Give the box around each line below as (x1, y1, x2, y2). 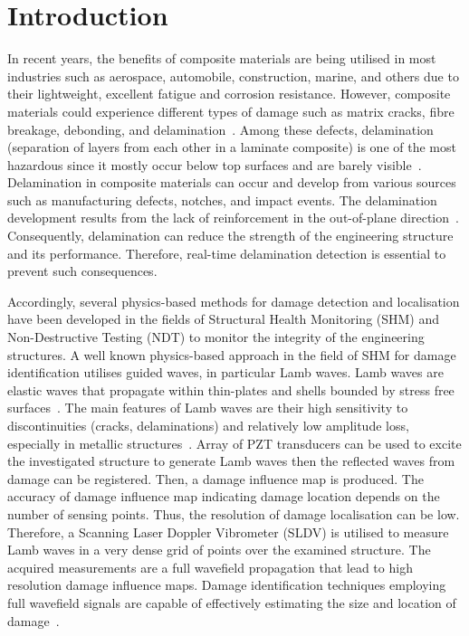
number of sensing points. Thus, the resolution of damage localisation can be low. (7, 504, 460, 523)
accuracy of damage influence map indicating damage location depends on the (7, 487, 440, 506)
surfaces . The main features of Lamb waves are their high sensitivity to (7, 398, 408, 417)
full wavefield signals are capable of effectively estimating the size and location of (7, 593, 456, 612)
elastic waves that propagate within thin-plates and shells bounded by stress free (7, 380, 455, 399)
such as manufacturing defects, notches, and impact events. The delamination (7, 190, 437, 209)
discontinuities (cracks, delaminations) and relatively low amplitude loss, (7, 416, 409, 434)
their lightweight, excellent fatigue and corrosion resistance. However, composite (7, 84, 451, 103)
